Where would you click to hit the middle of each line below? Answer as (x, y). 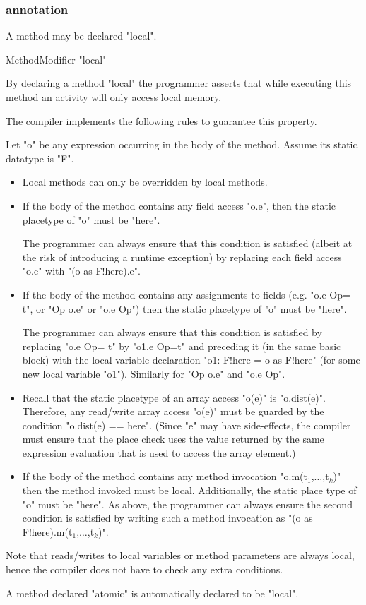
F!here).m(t (47, 531)
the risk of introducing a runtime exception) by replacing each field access (182, 257)
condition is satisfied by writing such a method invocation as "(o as (167, 518)
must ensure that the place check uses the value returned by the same (173, 439)
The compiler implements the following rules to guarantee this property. (161, 120)
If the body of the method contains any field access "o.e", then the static (179, 205)
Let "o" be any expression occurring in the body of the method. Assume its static (182, 144)
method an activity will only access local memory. (114, 97)
